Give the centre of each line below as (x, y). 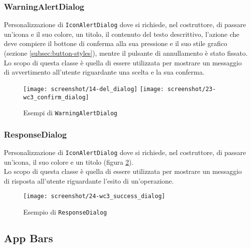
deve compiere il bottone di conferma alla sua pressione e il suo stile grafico (116, 43)
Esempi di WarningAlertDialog (70, 113)
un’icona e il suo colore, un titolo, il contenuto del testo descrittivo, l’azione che (122, 34)
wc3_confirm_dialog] (56, 97)
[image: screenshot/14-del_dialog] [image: (94, 89)
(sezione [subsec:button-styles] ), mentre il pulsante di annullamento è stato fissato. (126, 53)
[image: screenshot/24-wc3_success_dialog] (94, 196)
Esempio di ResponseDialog (65, 212)
